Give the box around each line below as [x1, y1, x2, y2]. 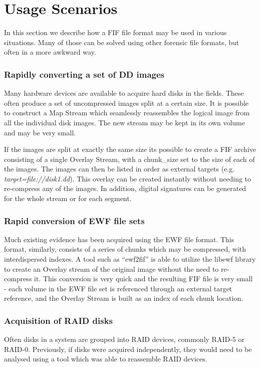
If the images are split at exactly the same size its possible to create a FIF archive [4, 144, 256, 154]
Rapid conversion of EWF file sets [4, 214, 145, 227]
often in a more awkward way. [4, 47, 96, 57]
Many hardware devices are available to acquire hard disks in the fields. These [4, 88, 244, 98]
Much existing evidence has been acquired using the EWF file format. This [4, 234, 234, 244]
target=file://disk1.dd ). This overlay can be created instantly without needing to [4, 173, 251, 183]
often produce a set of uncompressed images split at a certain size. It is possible [4, 97, 249, 108]
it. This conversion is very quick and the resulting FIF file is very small [34, 273, 253, 284]
